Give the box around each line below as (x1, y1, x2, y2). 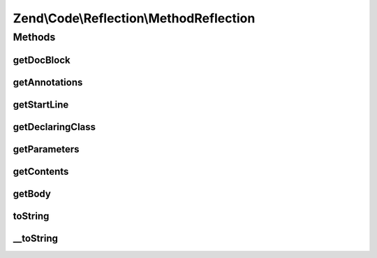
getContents (13, 165, 69, 178)
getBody (13, 187, 52, 199)
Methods (13, 31, 56, 43)
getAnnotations (13, 76, 83, 88)
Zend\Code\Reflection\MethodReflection (13, 10, 256, 26)
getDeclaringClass (13, 121, 96, 133)
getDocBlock (13, 54, 71, 66)
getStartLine (13, 99, 69, 110)
